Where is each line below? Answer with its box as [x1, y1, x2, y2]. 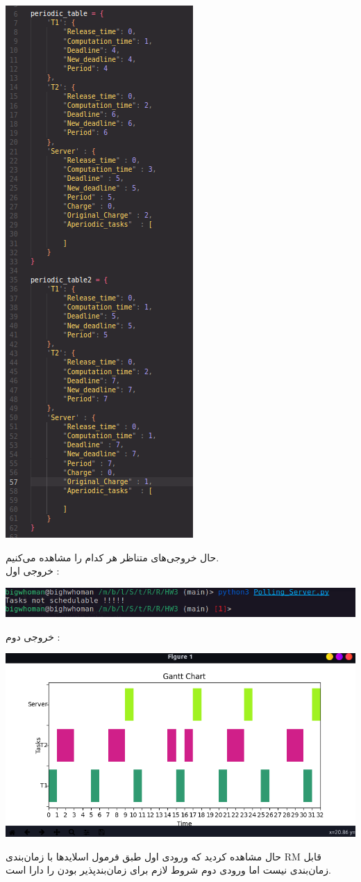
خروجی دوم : [6, 629, 60, 643]
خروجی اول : [6, 563, 60, 578]
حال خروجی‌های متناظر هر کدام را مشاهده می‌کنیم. [6, 550, 219, 564]
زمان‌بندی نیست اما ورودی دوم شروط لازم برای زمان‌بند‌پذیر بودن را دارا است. [6, 863, 331, 877]
